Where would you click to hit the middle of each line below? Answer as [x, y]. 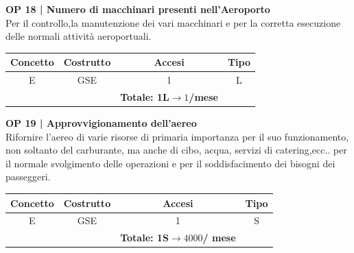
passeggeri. [28, 177]
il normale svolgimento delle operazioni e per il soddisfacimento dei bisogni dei [170, 163]
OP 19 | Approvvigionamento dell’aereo [101, 123]
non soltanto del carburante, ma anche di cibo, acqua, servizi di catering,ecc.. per [176, 150]
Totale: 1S [144, 238]
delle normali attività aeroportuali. [79, 36]
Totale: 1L [145, 96]
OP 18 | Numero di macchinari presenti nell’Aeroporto [138, 9]
